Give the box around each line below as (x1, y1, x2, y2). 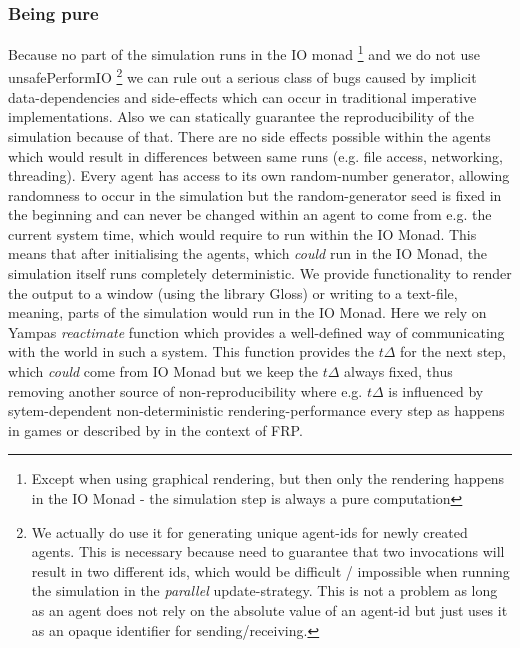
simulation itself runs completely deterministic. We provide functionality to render (8, 263, 512, 284)
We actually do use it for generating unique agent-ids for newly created (31, 521, 468, 542)
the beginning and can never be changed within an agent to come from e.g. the (8, 204, 492, 225)
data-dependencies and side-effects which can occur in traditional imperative (8, 86, 477, 107)
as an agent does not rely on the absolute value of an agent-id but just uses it (31, 599, 508, 620)
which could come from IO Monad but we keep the (8, 361, 318, 382)
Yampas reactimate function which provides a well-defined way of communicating (8, 321, 505, 342)
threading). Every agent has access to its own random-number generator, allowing (8, 165, 510, 186)
